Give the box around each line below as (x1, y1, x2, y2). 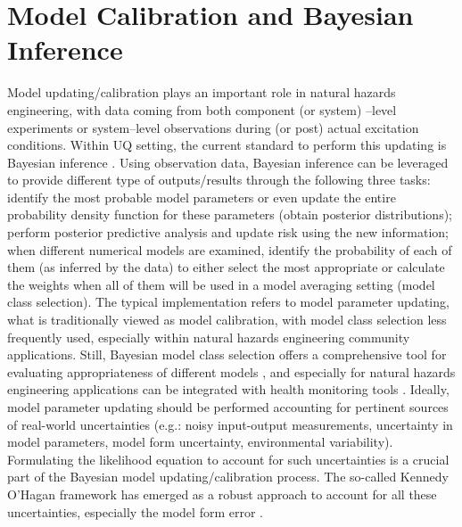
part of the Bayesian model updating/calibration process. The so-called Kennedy (7, 467, 449, 486)
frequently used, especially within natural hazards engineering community (7, 327, 410, 346)
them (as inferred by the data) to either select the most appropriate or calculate (7, 258, 445, 276)
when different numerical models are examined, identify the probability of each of (7, 240, 452, 259)
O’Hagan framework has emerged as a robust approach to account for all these (7, 484, 437, 503)
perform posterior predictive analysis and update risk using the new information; (7, 223, 449, 242)
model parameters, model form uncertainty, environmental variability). (7, 432, 393, 451)
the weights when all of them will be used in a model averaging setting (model (7, 275, 435, 293)
